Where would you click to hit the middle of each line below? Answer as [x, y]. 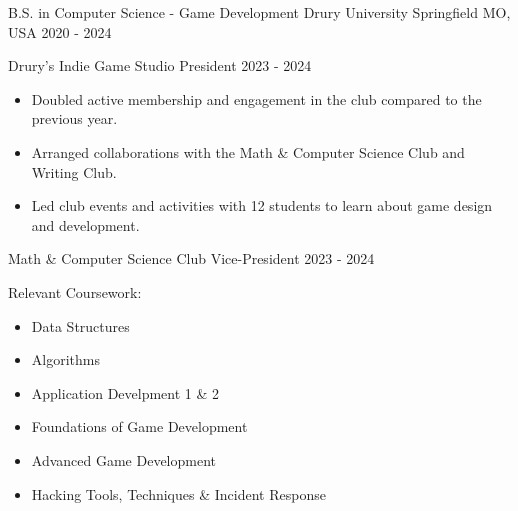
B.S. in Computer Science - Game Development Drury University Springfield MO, [259, 12]
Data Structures [80, 325]
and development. [85, 224]
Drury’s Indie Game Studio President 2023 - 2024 [160, 65]
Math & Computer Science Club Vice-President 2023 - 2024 [191, 258]
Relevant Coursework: [75, 291]
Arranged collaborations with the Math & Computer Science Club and [248, 151]
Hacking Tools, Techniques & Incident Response [178, 493]
